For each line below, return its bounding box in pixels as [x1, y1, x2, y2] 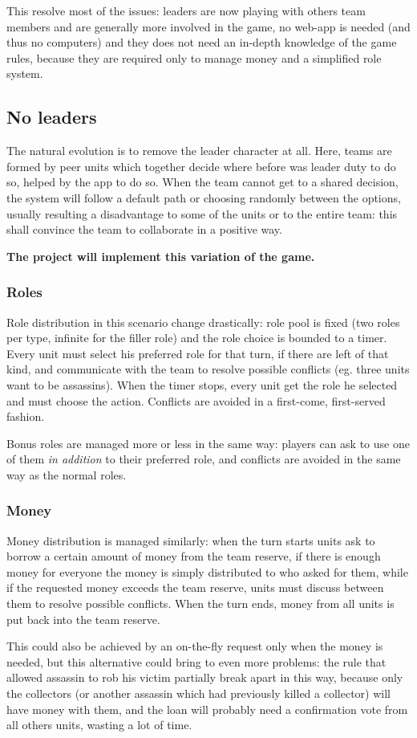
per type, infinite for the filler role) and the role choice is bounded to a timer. [6, 329, 387, 346]
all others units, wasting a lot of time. [6, 716, 192, 733]
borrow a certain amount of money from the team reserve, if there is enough [6, 548, 381, 565]
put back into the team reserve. [6, 610, 160, 627]
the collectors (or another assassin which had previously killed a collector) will [6, 685, 391, 702]
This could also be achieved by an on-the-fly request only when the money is [6, 638, 383, 654]
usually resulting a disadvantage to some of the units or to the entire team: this [6, 205, 398, 222]
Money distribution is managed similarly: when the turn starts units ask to [6, 532, 375, 548]
